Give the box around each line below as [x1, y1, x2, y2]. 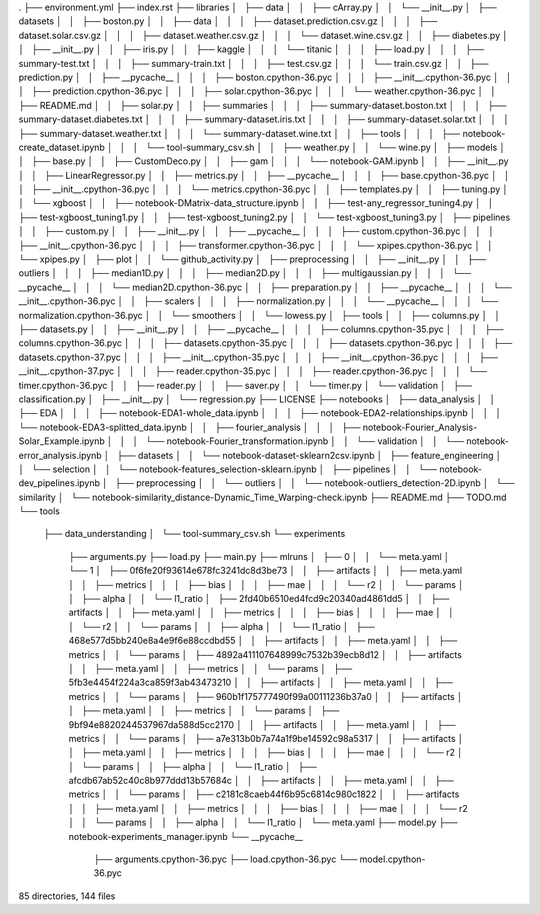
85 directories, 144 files [18, 890, 116, 902]
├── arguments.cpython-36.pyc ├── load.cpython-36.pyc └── [93, 853, 358, 865]
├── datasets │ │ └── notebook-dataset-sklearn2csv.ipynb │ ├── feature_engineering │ [116, 449, 502, 461]
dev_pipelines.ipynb [18, 477, 100, 489]
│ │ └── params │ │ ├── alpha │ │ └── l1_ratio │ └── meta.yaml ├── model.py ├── [68, 816, 458, 829]
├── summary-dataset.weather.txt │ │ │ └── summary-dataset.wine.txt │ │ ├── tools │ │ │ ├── [18, 127, 461, 139]
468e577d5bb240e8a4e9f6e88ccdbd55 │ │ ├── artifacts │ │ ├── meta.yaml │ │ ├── [68, 635, 458, 647]
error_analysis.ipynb [18, 449, 102, 461]
